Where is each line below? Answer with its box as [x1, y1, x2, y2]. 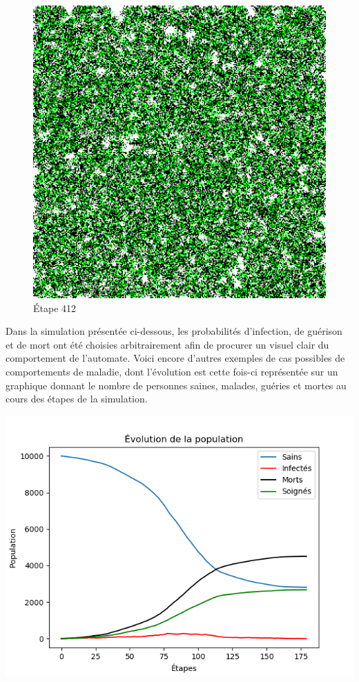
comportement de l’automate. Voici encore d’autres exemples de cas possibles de [6, 351, 345, 365]
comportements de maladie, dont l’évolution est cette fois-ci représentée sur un [6, 364, 338, 378]
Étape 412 [33, 300, 77, 315]
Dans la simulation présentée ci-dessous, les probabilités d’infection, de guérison [6, 324, 342, 338]
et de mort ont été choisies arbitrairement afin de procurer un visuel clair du [6, 337, 329, 351]
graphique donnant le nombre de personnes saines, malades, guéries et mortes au [6, 378, 347, 392]
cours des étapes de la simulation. [6, 391, 148, 406]
